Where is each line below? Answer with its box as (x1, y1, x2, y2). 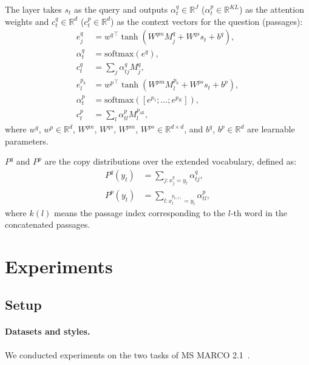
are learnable (247, 123, 295, 135)
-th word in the (230, 206, 287, 219)
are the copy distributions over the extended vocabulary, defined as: (44, 155, 297, 168)
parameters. (5, 134, 49, 147)
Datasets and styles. (5, 325, 90, 338)
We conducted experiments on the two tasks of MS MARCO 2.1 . (5, 348, 250, 361)
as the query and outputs (74, 3, 168, 15)
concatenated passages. (5, 218, 90, 231)
